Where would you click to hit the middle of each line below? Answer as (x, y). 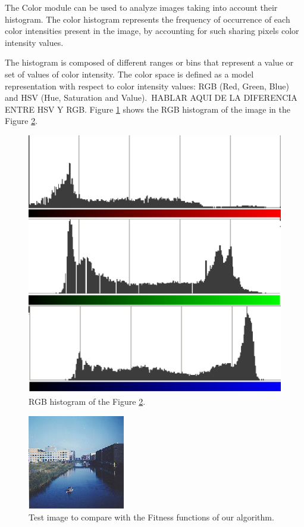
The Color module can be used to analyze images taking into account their (141, 7)
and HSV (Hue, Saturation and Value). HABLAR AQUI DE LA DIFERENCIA (151, 97)
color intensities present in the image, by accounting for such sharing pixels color (152, 31)
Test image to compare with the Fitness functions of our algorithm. (151, 517)
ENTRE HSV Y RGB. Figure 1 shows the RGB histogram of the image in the (148, 109)
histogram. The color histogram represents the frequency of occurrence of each (148, 19)
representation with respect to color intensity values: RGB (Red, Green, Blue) (147, 86)
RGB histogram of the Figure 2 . (87, 401)
